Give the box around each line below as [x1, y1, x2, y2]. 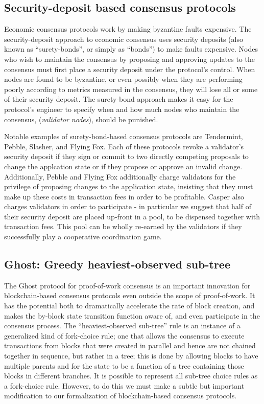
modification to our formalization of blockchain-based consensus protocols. [4, 390, 237, 401]
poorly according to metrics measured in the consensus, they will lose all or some [4, 83, 258, 94]
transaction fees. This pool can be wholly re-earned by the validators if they [4, 221, 242, 232]
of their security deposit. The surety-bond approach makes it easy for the [4, 94, 233, 104]
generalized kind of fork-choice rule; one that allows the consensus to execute [4, 330, 245, 341]
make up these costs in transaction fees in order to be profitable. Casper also [4, 191, 245, 201]
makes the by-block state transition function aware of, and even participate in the [4, 310, 260, 321]
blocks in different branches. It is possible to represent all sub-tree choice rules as [4, 370, 258, 381]
